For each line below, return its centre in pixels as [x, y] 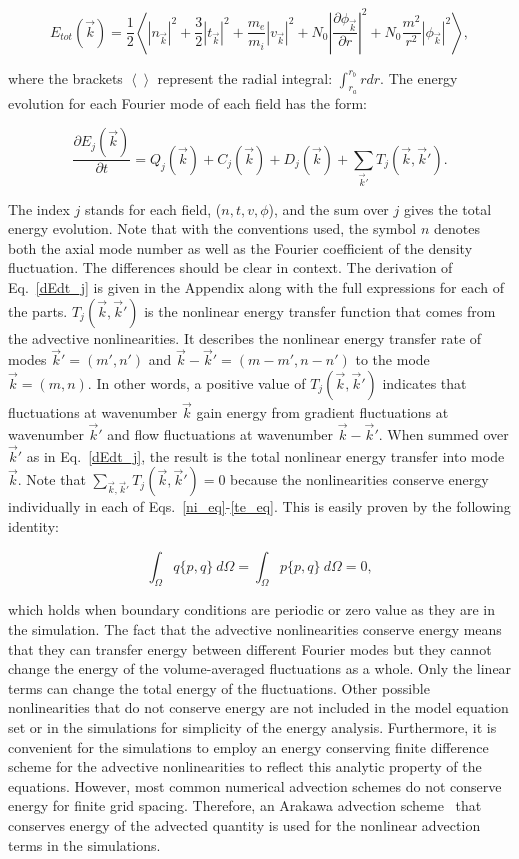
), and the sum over [328, 208]
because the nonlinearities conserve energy [359, 479]
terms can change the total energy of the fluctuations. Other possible [219, 687]
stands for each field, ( [153, 208]
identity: [33, 526]
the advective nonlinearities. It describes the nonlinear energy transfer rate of [245, 337]
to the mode [392, 359]
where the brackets [65, 77]
